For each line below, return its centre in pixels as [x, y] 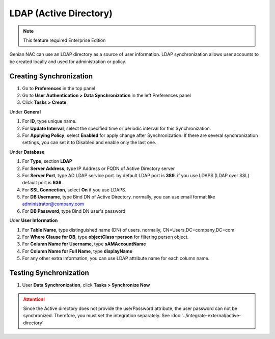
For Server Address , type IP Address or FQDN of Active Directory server [99, 168]
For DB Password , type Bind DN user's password [74, 211]
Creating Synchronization [51, 76]
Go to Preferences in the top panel [59, 88]
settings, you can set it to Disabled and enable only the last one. [89, 143]
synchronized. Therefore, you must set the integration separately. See [97, 316]
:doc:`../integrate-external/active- [206, 316]
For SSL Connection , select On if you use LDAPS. [74, 190]
